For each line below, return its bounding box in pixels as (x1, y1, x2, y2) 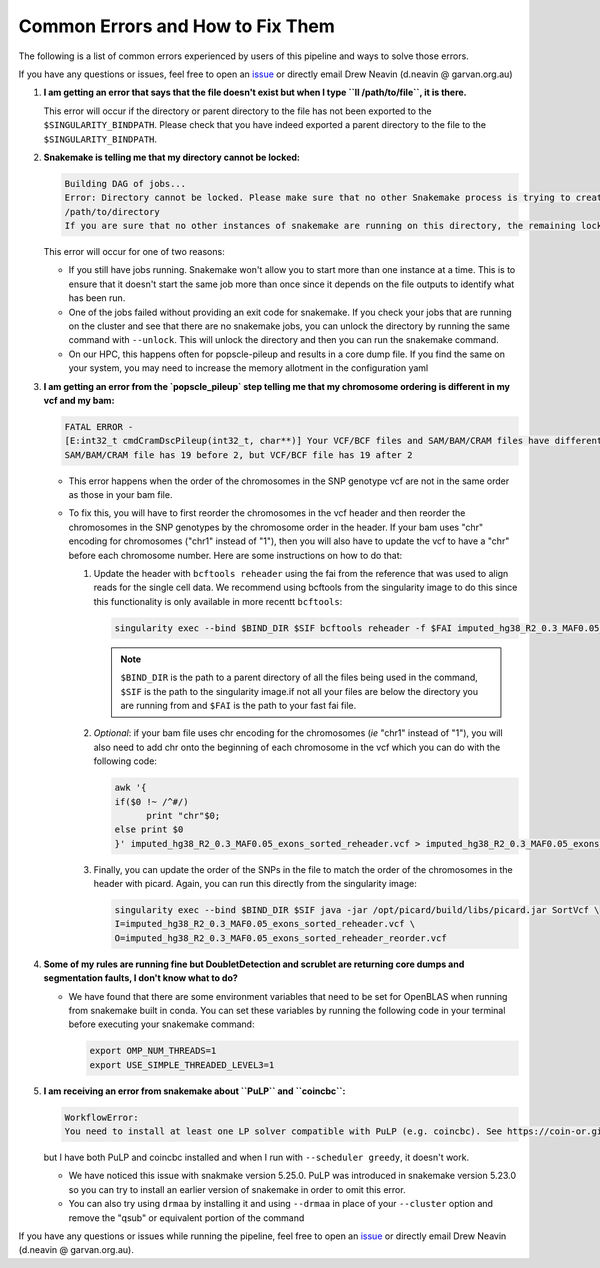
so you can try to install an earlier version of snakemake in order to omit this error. (68, 1183, 406, 1195)
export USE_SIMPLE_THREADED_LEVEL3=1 (89, 1059, 275, 1070)
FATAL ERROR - (64, 421, 134, 432)
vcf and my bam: (43, 394, 115, 406)
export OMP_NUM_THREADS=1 (89, 1045, 217, 1057)
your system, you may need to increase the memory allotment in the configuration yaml (68, 362, 429, 374)
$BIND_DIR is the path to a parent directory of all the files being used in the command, (120, 671, 479, 684)
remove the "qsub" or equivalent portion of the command (68, 1211, 305, 1224)
